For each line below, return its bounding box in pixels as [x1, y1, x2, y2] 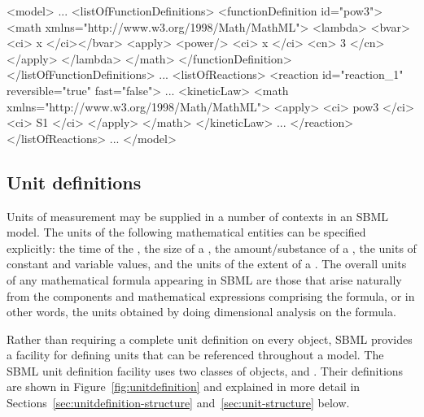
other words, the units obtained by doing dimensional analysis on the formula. [7, 303, 396, 320]
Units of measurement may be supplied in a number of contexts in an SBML [7, 207, 388, 224]
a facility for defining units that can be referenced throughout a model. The [7, 346, 384, 363]
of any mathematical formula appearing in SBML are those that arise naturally [7, 271, 402, 288]
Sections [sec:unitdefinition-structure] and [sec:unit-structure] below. [7, 394, 350, 411]
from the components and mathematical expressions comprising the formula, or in [7, 287, 415, 304]
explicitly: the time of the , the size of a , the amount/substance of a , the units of [7, 239, 417, 256]
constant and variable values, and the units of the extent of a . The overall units [7, 255, 407, 272]
